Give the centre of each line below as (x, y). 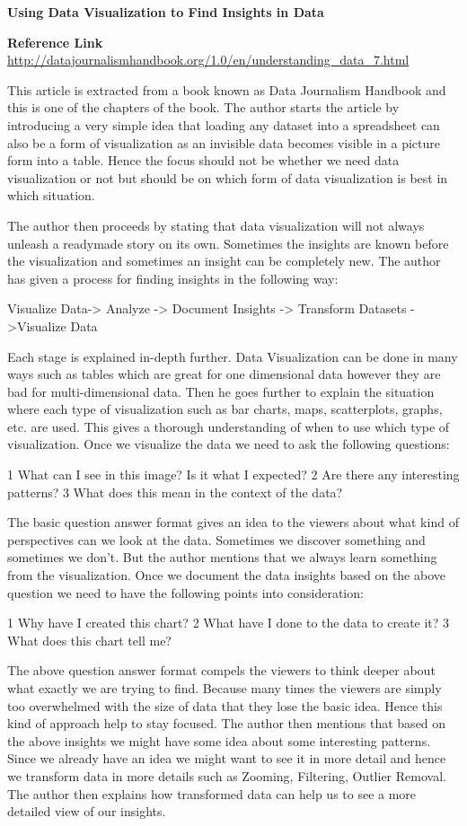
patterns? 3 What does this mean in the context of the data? (175, 492)
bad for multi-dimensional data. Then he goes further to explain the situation (221, 391)
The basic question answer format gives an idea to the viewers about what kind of (233, 522)
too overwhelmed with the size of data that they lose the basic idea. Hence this (225, 705)
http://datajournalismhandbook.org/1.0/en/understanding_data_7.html (208, 60)
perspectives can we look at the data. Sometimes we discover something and (216, 539)
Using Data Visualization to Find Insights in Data (166, 12)
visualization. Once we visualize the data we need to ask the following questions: (229, 444)
